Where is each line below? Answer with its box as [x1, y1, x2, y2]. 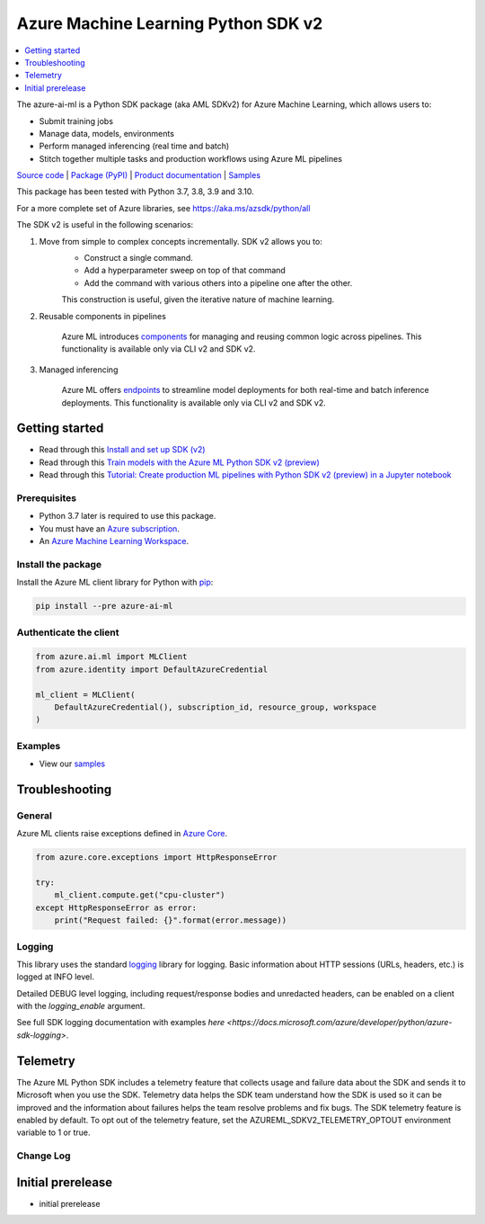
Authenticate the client [16, 626, 119, 639]
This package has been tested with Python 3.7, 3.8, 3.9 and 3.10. [16, 186, 255, 197]
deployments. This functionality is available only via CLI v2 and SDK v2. [61, 397, 327, 408]
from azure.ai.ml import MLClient [35, 652, 188, 662]
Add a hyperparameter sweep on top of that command [84, 265, 287, 276]
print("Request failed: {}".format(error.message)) [54, 916, 287, 925]
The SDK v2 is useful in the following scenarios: [16, 219, 194, 230]
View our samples [39, 758, 106, 769]
